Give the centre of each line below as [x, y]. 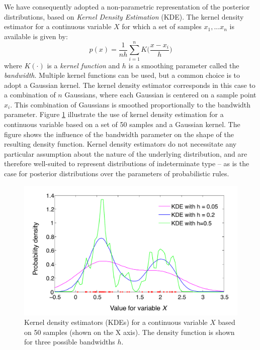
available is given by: [36, 36]
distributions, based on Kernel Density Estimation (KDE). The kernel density [124, 16]
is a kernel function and [83, 65]
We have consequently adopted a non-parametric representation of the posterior [127, 7]
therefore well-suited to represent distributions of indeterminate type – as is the [127, 163]
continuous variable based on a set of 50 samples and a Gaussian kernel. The [122, 124]
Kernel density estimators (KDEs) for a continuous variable [116, 322]
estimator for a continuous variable [58, 26]
